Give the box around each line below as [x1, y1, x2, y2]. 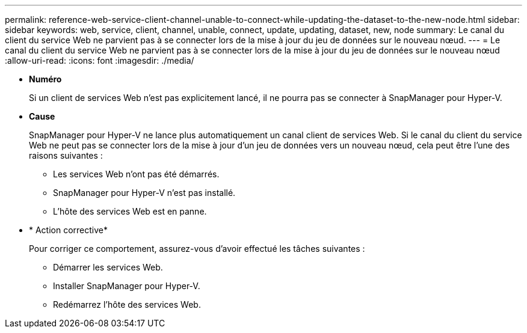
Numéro [29, 74, 62, 84]
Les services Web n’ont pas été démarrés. [53, 169, 220, 179]
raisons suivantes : [29, 150, 103, 160]
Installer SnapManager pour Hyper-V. [53, 281, 200, 291]
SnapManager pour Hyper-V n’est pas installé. [53, 188, 236, 198]
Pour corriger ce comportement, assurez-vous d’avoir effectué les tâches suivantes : [29, 243, 365, 254]
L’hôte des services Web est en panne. [53, 206, 207, 216]
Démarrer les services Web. [53, 262, 163, 272]
